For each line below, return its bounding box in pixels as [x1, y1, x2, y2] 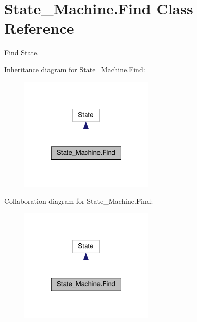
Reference [4, 18, 74, 38]
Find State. [4, 47, 39, 58]
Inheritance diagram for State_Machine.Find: [4, 64, 145, 74]
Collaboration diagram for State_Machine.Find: [4, 195, 153, 206]
